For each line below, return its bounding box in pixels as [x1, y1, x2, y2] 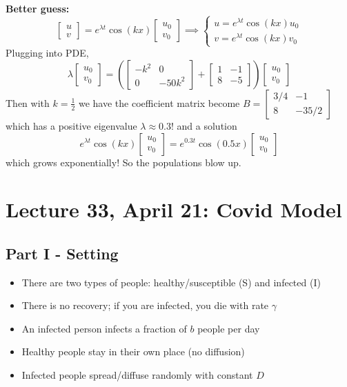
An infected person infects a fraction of [21, 321, 187, 335]
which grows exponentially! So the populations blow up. [6, 155, 241, 169]
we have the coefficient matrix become [78, 95, 240, 110]
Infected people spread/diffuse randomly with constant [21, 368, 253, 382]
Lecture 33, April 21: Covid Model [6, 195, 342, 224]
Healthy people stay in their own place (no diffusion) [21, 344, 245, 359]
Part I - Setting [6, 242, 119, 264]
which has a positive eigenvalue [6, 118, 137, 132]
